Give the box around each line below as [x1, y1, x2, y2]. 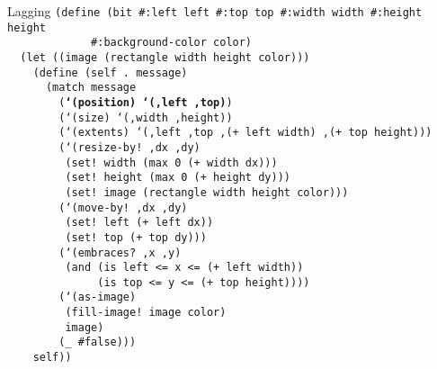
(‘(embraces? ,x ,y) [58, 246, 182, 259]
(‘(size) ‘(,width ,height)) [58, 111, 233, 124]
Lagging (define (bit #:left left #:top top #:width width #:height [7, 2, 423, 20]
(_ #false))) [58, 336, 137, 349]
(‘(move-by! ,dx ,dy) [58, 201, 188, 214]
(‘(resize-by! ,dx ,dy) [58, 140, 201, 154]
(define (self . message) [32, 66, 188, 79]
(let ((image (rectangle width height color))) [20, 50, 310, 64]
